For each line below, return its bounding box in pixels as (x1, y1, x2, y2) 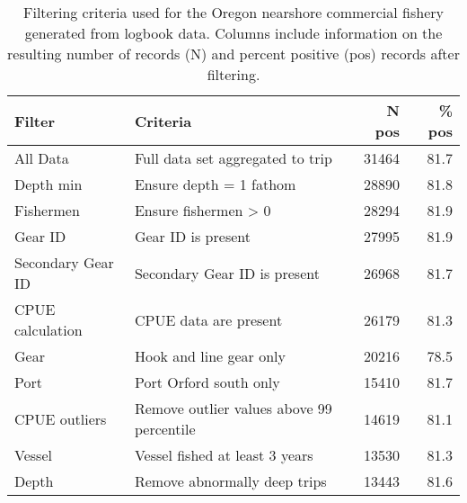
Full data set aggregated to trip (134, 148, 332, 168)
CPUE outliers (14, 408, 107, 429)
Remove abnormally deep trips (134, 471, 327, 491)
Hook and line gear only (134, 346, 286, 366)
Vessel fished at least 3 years (134, 445, 313, 465)
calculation (14, 319, 83, 340)
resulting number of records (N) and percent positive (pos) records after (7, 43, 460, 64)
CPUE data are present (134, 309, 283, 330)
